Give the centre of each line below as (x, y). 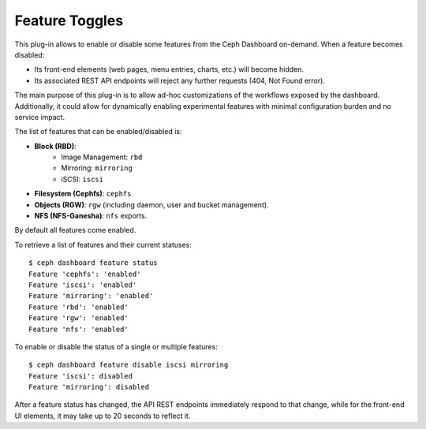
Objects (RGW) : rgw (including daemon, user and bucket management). (151, 204)
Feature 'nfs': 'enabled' (79, 329)
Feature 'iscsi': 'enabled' (83, 285)
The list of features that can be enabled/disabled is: (98, 132)
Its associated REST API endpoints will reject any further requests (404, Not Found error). (179, 80)
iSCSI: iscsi (82, 179)
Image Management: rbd (102, 157)
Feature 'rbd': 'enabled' (79, 307)
